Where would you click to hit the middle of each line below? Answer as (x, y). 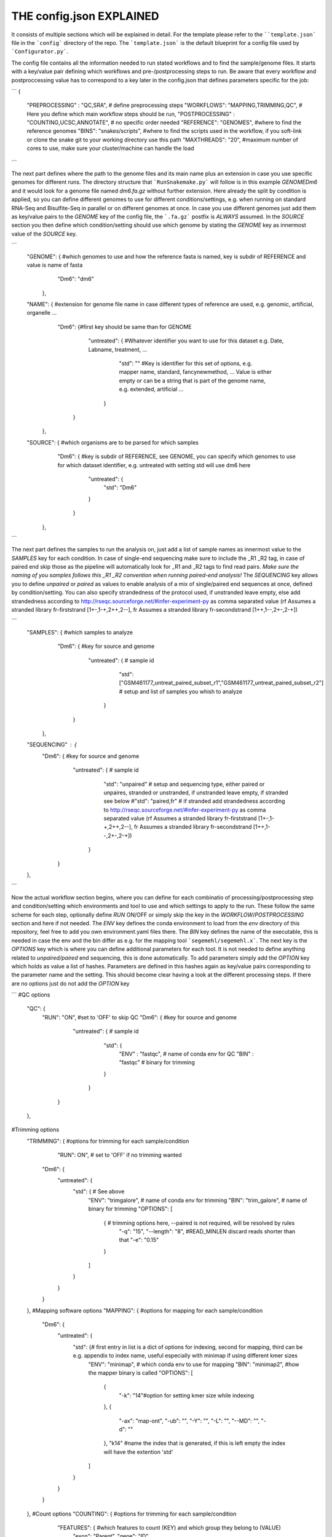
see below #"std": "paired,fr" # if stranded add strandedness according (194, 801)
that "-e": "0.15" (139, 1240)
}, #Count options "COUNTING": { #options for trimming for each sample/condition (132, 1514)
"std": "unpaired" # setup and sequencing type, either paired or (184, 784)
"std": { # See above (99, 1191)
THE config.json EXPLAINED (85, 16)
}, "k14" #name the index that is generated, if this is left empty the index (195, 1443)
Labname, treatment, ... (118, 349)
